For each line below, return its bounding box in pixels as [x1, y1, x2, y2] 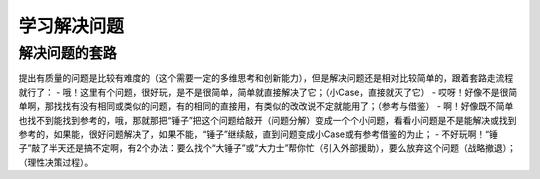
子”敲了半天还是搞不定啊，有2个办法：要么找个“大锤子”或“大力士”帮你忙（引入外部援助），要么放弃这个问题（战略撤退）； [18, 142, 517, 154]
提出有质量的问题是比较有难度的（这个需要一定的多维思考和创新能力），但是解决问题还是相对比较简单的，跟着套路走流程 [18, 72, 514, 84]
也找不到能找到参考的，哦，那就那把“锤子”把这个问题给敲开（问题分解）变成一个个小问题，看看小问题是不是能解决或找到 [18, 114, 517, 126]
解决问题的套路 [18, 44, 117, 62]
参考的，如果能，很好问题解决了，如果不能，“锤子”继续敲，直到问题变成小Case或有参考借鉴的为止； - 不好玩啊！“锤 [18, 128, 499, 140]
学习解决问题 [18, 15, 125, 37]
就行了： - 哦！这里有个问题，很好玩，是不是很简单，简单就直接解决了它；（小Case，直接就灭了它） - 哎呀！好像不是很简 [18, 86, 518, 98]
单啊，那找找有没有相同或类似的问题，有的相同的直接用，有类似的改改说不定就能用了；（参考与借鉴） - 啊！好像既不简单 [18, 100, 514, 112]
